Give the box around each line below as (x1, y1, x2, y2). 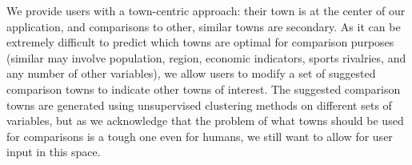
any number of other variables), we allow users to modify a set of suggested (6, 65, 376, 82)
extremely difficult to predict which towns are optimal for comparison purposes (6, 34, 394, 50)
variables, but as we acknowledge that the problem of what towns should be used (6, 112, 404, 129)
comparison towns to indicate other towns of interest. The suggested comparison (6, 80, 401, 97)
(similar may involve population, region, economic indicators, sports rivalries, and (6, 49, 406, 66)
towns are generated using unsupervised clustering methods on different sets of (6, 96, 392, 113)
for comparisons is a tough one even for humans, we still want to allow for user (6, 127, 393, 144)
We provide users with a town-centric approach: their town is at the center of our (6, 2, 406, 18)
